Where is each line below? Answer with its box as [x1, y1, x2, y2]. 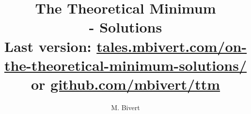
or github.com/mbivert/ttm [31, 74, 220, 94]
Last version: [4, 36, 92, 56]
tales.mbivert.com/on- [96, 36, 247, 56]
